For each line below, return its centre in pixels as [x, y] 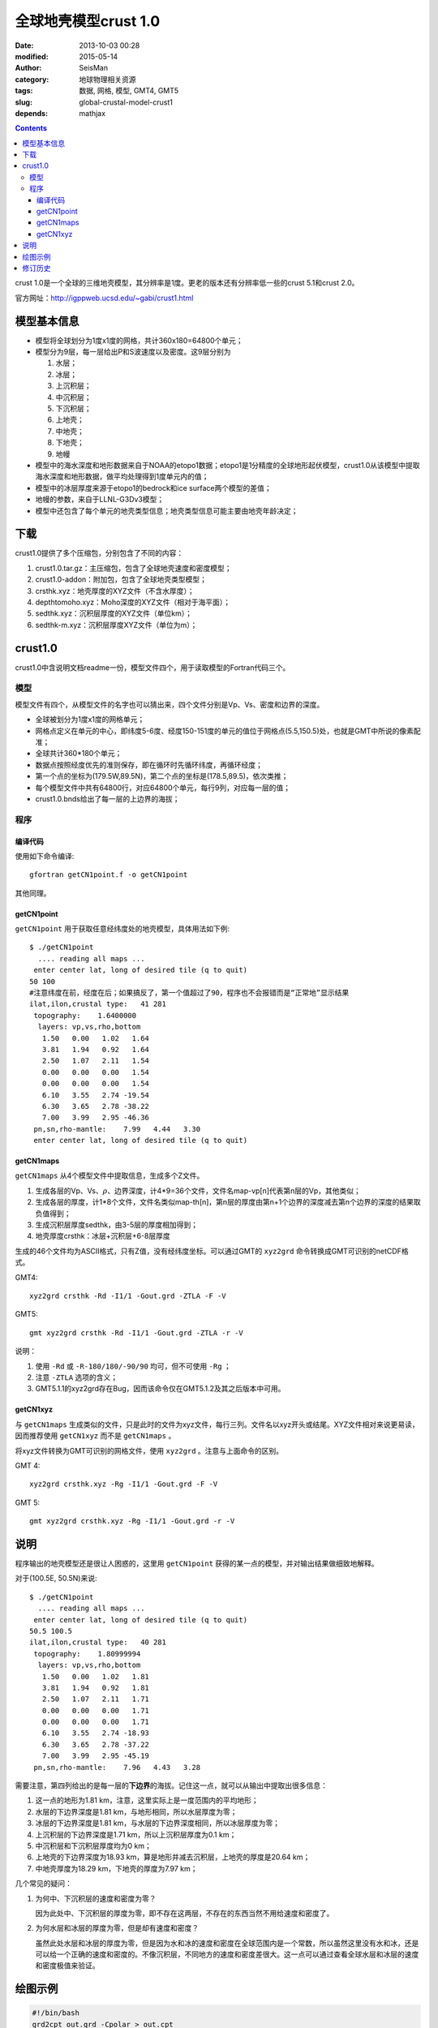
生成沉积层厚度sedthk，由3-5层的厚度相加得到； [117, 1225]
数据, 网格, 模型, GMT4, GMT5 [129, 91]
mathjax [92, 113]
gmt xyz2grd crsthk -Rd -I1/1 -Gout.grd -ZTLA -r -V [136, 1333]
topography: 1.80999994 [87, 1654]
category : [32, 79]
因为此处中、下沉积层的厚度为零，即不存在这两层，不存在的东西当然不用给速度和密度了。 [185, 1913]
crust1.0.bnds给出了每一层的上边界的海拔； [107, 798]
